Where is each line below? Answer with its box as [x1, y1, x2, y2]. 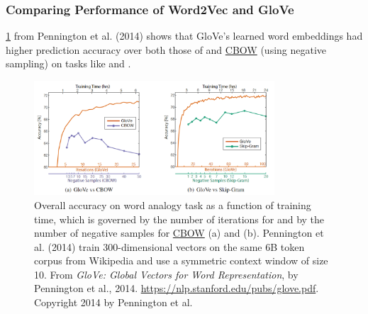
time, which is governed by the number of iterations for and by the [34, 211, 325, 226]
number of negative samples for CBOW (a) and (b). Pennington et [34, 225, 324, 240]
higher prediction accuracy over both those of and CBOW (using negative [6, 42, 327, 57]
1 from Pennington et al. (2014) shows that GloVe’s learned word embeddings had [6, 28, 363, 43]
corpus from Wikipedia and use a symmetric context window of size [34, 253, 328, 268]
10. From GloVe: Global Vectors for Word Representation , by [34, 267, 299, 281]
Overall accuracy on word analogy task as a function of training [34, 197, 311, 212]
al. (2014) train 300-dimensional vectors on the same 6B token [34, 239, 305, 254]
